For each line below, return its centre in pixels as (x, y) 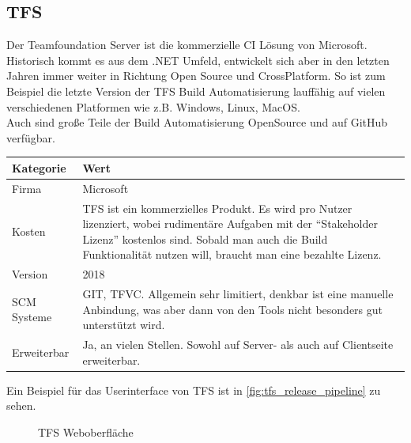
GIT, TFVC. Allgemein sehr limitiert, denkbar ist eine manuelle (238, 294)
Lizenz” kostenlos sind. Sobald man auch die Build (205, 239)
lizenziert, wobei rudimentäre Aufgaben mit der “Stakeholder (230, 223)
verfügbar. (31, 137)
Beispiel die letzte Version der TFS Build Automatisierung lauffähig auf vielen (196, 91)
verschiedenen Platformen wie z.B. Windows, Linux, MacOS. (153, 106)
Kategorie (39, 167)
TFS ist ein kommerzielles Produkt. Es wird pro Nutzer (217, 208)
